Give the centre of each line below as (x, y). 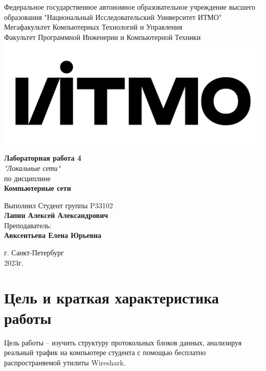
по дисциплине (27, 178)
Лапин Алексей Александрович (56, 215)
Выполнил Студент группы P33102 (59, 205)
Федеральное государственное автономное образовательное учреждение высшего (130, 7)
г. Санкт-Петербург (34, 253)
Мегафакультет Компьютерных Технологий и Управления (93, 27)
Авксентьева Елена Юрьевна (53, 235)
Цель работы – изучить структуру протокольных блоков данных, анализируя (123, 342)
